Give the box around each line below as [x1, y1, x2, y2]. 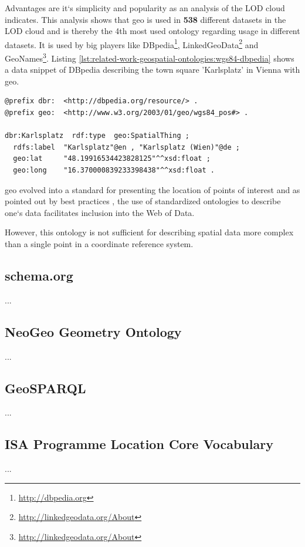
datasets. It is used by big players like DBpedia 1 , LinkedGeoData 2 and [5, 36, 259, 50]
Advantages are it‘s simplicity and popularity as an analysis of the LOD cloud [5, 2, 285, 13]
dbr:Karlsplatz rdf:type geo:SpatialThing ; [5, 131, 189, 140]
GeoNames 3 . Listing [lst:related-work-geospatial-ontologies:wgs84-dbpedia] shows [5, 50, 294, 64]
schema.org [5, 266, 73, 284]
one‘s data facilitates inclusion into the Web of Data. [5, 206, 195, 218]
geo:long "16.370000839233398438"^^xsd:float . [13, 166, 215, 175]
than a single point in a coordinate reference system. [5, 238, 194, 249]
